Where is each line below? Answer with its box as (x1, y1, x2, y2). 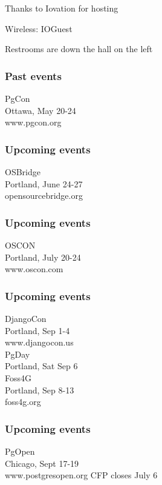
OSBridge (5, 166, 40, 178)
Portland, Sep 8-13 (5, 383, 74, 396)
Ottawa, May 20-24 (5, 104, 76, 116)
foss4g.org (5, 395, 41, 408)
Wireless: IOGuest (5, 22, 73, 35)
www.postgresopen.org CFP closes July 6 (5, 469, 158, 481)
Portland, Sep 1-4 (5, 324, 70, 336)
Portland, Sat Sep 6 (5, 360, 78, 372)
